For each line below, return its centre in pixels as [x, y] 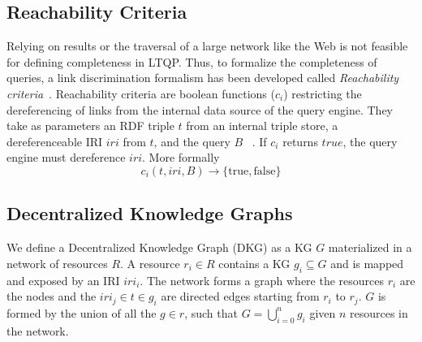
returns [300, 141]
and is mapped [367, 263]
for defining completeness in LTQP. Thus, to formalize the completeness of [192, 61]
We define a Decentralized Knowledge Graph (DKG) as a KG [159, 247]
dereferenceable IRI [55, 141]
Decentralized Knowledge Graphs [150, 213]
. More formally [181, 157]
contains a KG [254, 263]
